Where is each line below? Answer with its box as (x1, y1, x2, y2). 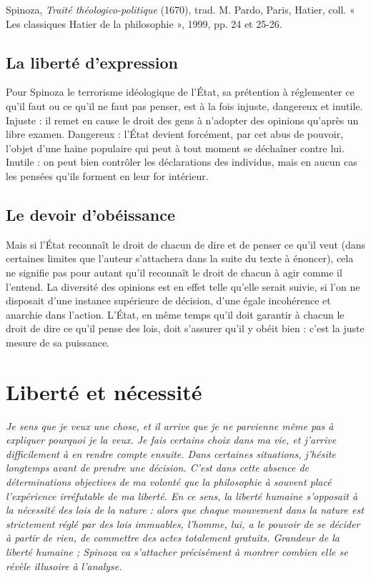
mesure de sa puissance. (6, 334, 109, 349)
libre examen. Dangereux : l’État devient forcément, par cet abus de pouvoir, (6, 126, 344, 141)
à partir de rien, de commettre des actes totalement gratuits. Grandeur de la (6, 530, 340, 545)
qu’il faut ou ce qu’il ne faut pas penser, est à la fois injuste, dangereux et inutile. (6, 98, 363, 113)
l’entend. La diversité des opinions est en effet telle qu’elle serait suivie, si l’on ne (6, 279, 360, 294)
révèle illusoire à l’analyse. (6, 558, 122, 573)
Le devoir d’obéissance (6, 203, 176, 225)
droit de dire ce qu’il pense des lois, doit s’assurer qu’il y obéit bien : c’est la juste (6, 321, 365, 336)
